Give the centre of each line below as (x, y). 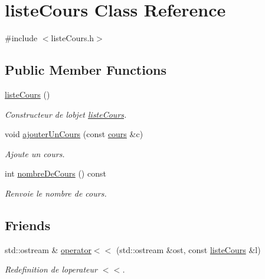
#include (21, 38)
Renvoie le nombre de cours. (56, 193)
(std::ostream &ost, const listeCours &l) (188, 249)
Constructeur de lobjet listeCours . (66, 114)
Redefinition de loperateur (51, 269)
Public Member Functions (86, 70)
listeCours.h (73, 38)
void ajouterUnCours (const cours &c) (74, 134)
